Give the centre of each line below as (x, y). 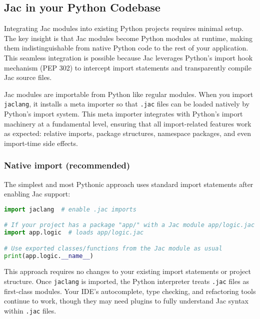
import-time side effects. (41, 143)
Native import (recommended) (67, 165)
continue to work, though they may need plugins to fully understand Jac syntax (126, 301)
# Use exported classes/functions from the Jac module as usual (113, 248)
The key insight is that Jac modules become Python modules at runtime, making (128, 38)
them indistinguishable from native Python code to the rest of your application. (126, 48)
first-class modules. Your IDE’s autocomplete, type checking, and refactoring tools (130, 291)
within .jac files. (30, 310)
